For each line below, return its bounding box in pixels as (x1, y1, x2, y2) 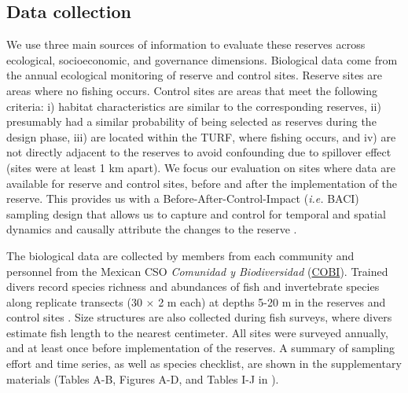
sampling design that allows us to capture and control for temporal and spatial (6, 205, 386, 222)
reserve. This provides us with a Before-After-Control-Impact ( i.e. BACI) (6, 190, 359, 207)
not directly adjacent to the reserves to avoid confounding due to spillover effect (6, 144, 391, 160)
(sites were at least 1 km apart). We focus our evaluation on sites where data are (6, 159, 395, 175)
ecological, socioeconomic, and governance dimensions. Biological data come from (6, 51, 398, 68)
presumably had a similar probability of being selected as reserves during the (6, 113, 377, 130)
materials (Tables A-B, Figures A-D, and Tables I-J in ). (6, 370, 279, 387)
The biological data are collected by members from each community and (6, 247, 355, 263)
